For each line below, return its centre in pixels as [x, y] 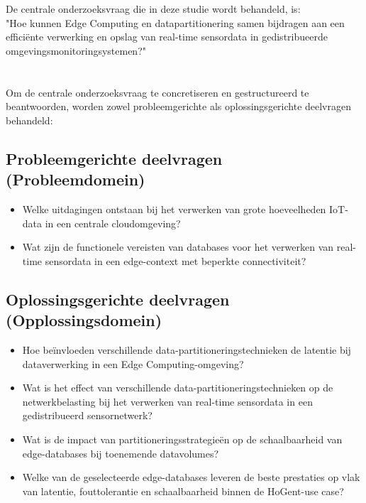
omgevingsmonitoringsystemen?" [76, 50]
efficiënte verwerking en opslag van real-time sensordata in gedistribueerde [167, 37]
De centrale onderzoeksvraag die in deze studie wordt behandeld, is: [153, 9]
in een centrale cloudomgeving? [113, 223]
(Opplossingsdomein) [84, 320]
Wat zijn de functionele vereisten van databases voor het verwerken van [178, 247]
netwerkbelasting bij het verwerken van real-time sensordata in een [167, 401]
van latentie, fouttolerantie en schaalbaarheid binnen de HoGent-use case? [183, 491]
